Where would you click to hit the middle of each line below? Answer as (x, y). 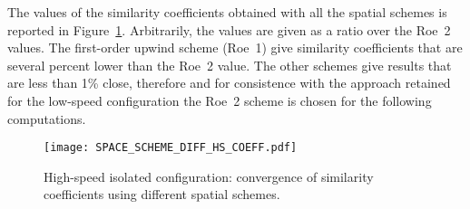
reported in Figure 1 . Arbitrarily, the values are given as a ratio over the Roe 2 (229, 29)
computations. (47, 118)
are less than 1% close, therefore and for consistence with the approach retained (229, 83)
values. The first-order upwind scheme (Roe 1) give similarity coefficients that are (235, 47)
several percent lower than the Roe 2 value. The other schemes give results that (230, 65)
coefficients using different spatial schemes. (162, 194)
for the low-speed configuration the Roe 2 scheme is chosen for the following (220, 100)
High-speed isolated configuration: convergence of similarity (209, 176)
